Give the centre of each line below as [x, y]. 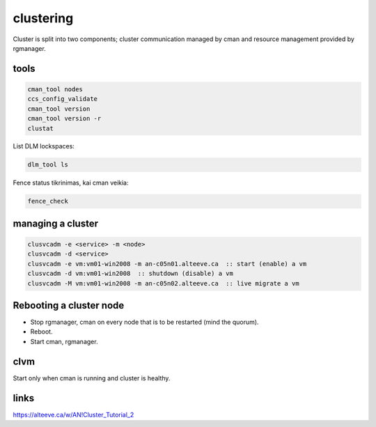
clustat [40, 128]
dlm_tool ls [48, 165]
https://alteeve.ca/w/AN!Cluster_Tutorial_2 [73, 414]
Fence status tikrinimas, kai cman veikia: [71, 183]
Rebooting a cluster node [69, 305]
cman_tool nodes [55, 89]
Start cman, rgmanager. [64, 341]
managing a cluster [56, 223]
